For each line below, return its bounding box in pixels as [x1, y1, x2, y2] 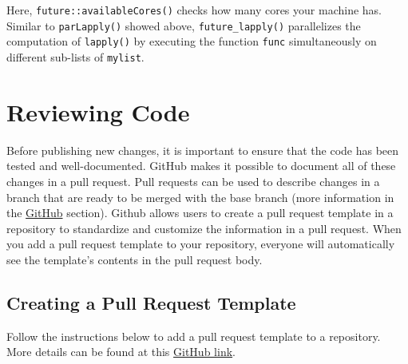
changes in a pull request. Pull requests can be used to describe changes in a [6, 172, 380, 189]
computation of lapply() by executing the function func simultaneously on [6, 33, 377, 49]
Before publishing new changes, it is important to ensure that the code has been [6, 141, 399, 158]
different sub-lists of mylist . [6, 48, 145, 65]
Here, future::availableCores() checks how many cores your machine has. [6, 2, 382, 18]
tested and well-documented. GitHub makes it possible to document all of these [6, 157, 396, 174]
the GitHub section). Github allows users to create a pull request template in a [6, 204, 394, 221]
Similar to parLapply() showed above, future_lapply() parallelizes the [6, 17, 361, 34]
